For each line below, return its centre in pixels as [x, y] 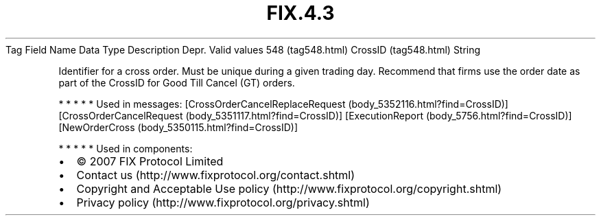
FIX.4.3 [300, 13]
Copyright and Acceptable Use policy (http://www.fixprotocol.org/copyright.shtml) [289, 188]
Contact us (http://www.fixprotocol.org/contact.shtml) [216, 175]
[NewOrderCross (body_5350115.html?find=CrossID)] [178, 127]
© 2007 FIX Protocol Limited [150, 161]
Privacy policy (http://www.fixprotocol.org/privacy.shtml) [223, 202]
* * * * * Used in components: [126, 148]
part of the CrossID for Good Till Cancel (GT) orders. [177, 82]
